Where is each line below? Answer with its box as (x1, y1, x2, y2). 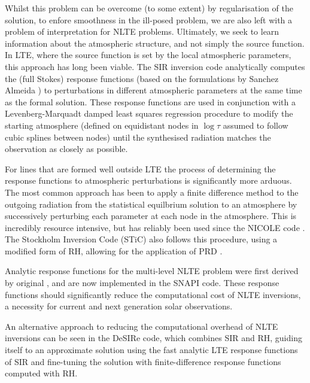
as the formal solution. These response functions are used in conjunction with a (5, 95, 296, 108)
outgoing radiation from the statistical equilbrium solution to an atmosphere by (5, 197, 297, 210)
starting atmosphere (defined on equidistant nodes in (5, 118, 199, 131)
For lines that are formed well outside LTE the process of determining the (5, 162, 276, 175)
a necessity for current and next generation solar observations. (5, 300, 233, 312)
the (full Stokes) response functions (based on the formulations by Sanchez (5, 72, 279, 84)
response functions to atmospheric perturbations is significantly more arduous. (5, 174, 292, 187)
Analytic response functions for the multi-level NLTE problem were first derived (5, 265, 299, 277)
